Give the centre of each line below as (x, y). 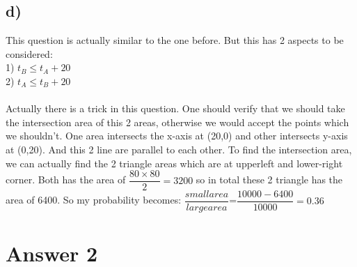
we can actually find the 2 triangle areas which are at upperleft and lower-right (174, 163)
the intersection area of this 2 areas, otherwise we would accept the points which (177, 122)
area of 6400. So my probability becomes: (94, 200)
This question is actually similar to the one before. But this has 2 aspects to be (175, 40)
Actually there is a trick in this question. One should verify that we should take (175, 108)
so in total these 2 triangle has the (269, 180)
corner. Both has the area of (66, 180)
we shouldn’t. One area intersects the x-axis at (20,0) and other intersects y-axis (177, 136)
